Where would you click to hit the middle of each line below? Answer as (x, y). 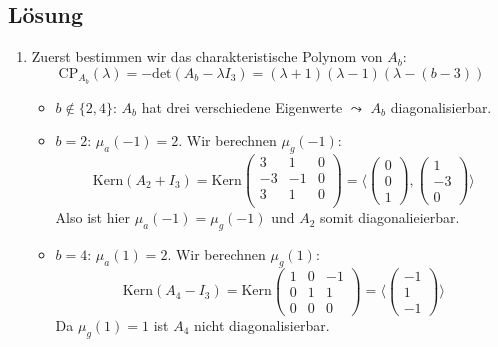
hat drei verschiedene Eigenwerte (242, 106)
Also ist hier (93, 217)
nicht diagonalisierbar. (262, 324)
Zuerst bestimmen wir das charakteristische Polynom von (207, 56)
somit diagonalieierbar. (390, 217)
